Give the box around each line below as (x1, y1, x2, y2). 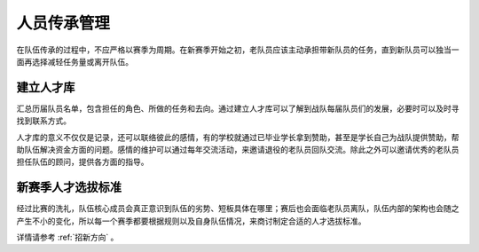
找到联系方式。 (16, 115, 71, 126)
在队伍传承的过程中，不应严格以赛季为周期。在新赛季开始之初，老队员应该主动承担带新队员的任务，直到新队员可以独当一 (16, 44, 459, 55)
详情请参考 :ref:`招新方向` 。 (16, 232, 119, 243)
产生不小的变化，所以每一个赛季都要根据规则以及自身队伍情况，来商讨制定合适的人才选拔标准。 (16, 216, 366, 226)
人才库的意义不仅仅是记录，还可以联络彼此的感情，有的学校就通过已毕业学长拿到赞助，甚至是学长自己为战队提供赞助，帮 (16, 131, 459, 142)
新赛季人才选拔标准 (16, 180, 122, 195)
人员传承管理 (16, 13, 111, 33)
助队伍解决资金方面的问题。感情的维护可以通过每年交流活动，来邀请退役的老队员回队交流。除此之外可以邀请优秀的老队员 (16, 145, 459, 155)
